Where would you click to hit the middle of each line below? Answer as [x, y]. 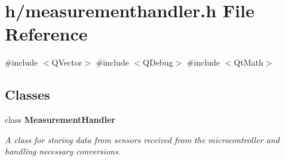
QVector [67, 62]
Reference [46, 34]
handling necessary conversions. [63, 151]
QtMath [249, 62]
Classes [27, 95]
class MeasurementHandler [60, 120]
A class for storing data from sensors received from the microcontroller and [142, 139]
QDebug [158, 62]
